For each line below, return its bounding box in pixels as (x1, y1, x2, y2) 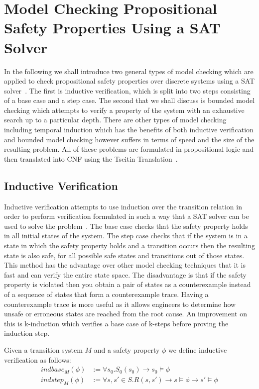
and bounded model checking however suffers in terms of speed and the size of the (4, 134, 255, 144)
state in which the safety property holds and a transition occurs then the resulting (4, 240, 255, 251)
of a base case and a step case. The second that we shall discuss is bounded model (4, 95, 255, 105)
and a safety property (94, 344, 160, 355)
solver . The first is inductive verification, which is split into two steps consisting (4, 85, 251, 96)
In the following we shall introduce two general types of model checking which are (4, 66, 254, 76)
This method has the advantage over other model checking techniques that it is (4, 260, 246, 270)
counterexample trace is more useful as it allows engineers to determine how (4, 298, 236, 309)
